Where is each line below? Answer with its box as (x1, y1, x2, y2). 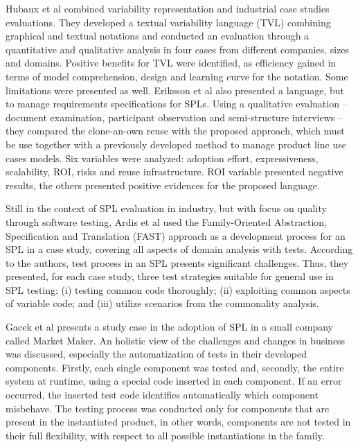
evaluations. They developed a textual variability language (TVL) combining (6, 15, 331, 29)
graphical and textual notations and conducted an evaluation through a (6, 28, 310, 43)
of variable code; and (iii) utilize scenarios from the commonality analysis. (6, 296, 319, 310)
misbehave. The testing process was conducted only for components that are (6, 401, 330, 415)
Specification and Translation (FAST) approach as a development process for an (6, 228, 346, 243)
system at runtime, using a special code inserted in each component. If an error (6, 374, 342, 388)
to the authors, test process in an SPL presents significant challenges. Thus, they (6, 255, 349, 270)
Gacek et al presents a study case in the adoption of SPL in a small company (6, 319, 333, 334)
